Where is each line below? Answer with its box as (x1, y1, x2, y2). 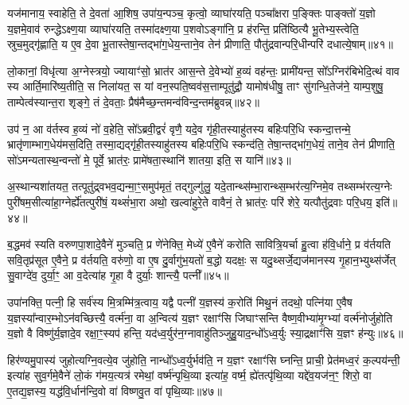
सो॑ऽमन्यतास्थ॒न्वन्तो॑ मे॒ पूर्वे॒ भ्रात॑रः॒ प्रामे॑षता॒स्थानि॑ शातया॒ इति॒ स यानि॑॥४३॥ (7, 151, 291, 168)
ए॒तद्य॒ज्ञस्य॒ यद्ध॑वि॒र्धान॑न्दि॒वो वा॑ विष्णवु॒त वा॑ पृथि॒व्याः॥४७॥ (7, 382, 222, 399)
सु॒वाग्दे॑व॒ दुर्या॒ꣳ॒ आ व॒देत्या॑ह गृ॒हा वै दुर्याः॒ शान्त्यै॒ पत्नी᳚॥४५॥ (7, 267, 229, 283)
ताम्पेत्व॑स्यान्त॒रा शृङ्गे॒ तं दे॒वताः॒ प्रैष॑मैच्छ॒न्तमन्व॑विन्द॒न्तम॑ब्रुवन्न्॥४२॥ (7, 93, 259, 110)
